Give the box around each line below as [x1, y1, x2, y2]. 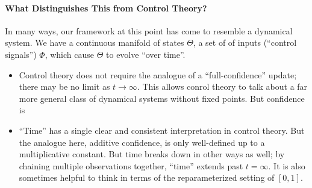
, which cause [45, 48, 95, 60]
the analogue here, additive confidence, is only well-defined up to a [19, 136, 265, 148]
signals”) [5, 48, 37, 60]
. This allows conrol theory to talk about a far [137, 80, 308, 93]
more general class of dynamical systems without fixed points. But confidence [19, 92, 305, 104]
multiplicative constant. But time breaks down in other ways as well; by [19, 148, 285, 160]
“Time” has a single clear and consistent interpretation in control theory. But [19, 124, 305, 136]
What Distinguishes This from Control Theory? [5, 1, 207, 14]
